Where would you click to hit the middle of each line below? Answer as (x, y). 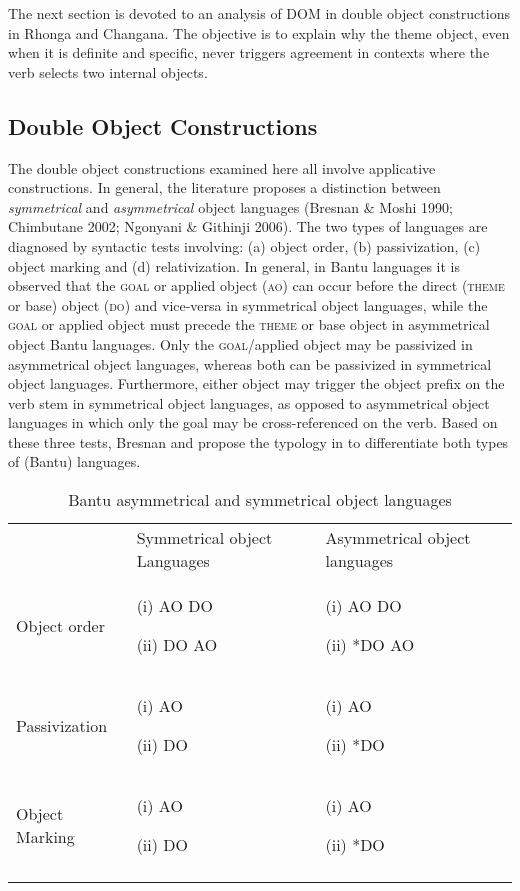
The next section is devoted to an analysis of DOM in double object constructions (259, 13)
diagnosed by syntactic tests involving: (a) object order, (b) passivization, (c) (244, 245)
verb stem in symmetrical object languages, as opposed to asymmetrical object (249, 402)
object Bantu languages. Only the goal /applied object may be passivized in (240, 343)
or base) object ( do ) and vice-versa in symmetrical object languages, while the (248, 304)
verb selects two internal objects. (108, 71)
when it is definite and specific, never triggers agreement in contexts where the (249, 52)
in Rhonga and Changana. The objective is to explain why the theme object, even (259, 32)
